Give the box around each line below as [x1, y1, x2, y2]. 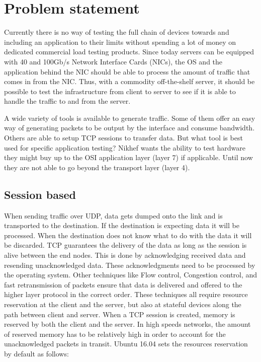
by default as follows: [4, 348, 69, 358]
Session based [4, 186, 76, 202]
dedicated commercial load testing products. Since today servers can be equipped [4, 46, 254, 57]
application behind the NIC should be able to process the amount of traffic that [4, 66, 250, 77]
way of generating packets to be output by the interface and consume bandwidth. [4, 122, 255, 133]
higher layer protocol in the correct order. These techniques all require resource [4, 289, 248, 300]
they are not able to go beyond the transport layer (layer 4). [4, 162, 190, 172]
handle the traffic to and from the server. [4, 96, 131, 106]
